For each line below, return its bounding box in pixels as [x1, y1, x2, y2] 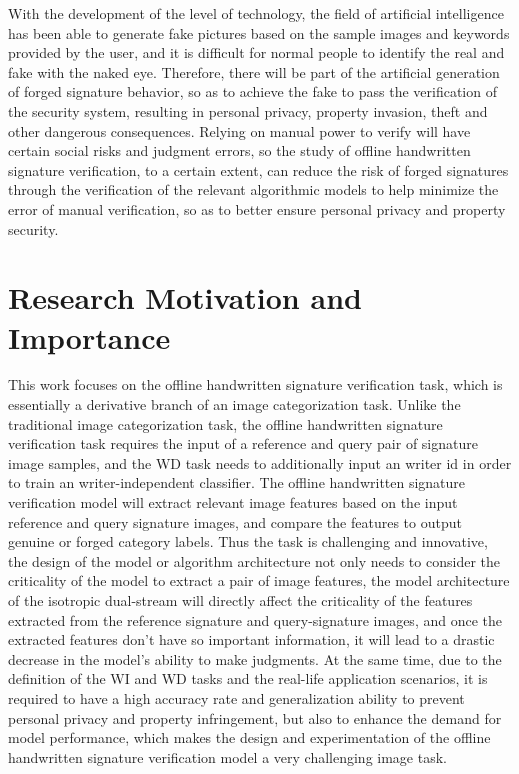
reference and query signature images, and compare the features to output [8, 511, 462, 532]
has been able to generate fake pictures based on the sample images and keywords [8, 22, 510, 43]
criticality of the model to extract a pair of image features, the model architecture [8, 570, 510, 591]
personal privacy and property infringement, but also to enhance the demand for [8, 707, 502, 728]
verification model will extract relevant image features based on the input [8, 492, 458, 512]
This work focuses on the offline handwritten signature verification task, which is [8, 374, 503, 395]
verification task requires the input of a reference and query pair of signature [8, 433, 478, 454]
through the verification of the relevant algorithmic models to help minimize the [8, 179, 499, 200]
